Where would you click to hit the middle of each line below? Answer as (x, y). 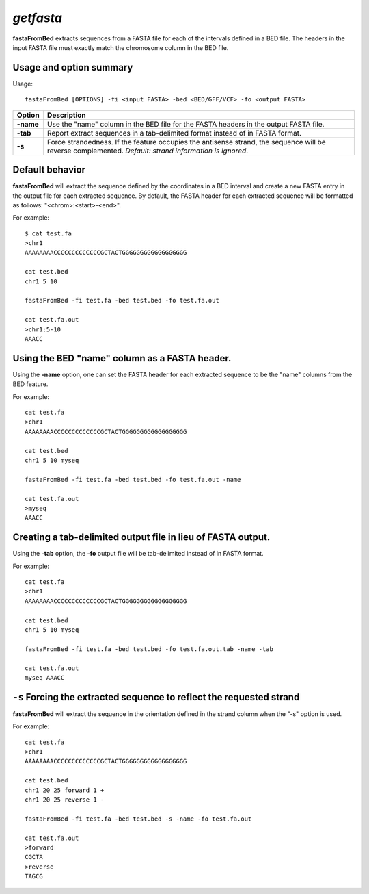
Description (67, 115)
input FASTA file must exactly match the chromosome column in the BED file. (121, 47)
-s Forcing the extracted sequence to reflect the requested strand (156, 697)
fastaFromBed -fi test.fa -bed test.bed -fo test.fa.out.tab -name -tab (149, 649)
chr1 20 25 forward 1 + (65, 790)
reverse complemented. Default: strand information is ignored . (148, 151)
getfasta (38, 18)
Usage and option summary (73, 67)
